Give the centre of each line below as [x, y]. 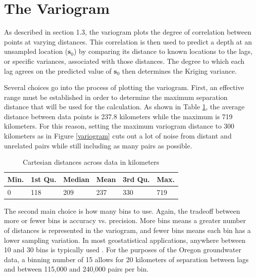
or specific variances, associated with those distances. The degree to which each [124, 61]
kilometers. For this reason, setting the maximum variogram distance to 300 [119, 126]
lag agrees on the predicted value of [58, 70]
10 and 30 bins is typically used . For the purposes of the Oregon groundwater [123, 250]
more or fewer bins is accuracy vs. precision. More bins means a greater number [125, 220]
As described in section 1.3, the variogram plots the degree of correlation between [128, 32]
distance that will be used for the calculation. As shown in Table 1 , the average [124, 107]
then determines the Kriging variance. [179, 70]
